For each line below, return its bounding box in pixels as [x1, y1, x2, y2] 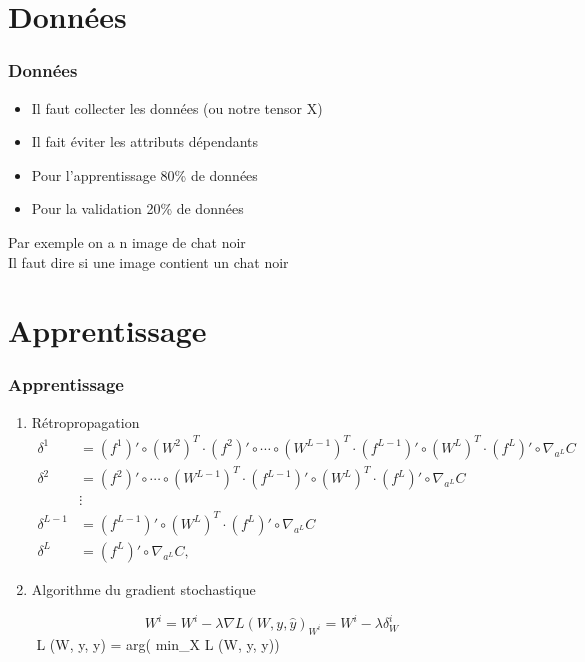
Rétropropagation [31, 411, 140, 432]
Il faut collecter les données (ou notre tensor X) [31, 97, 323, 118]
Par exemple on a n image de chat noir [8, 231, 246, 252]
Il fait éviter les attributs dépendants [31, 131, 259, 152]
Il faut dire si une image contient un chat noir [8, 251, 289, 272]
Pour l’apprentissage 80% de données [31, 164, 258, 185]
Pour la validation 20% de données [31, 198, 244, 219]
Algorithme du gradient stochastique [31, 579, 256, 599]
